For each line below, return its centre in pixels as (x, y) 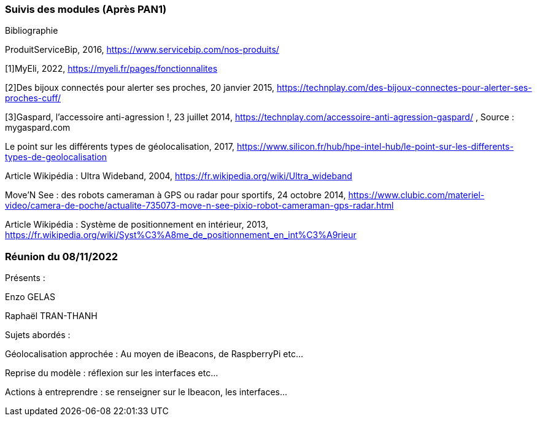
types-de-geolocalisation (56, 157)
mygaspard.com (38, 128)
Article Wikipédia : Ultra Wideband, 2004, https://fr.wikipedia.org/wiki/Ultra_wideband (179, 176)
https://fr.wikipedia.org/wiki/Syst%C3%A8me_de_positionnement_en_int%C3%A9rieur (181, 235)
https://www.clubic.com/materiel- (416, 195)
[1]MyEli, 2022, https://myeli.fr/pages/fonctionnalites (111, 69)
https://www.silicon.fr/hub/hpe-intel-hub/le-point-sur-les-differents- (375, 147)
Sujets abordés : (38, 335)
